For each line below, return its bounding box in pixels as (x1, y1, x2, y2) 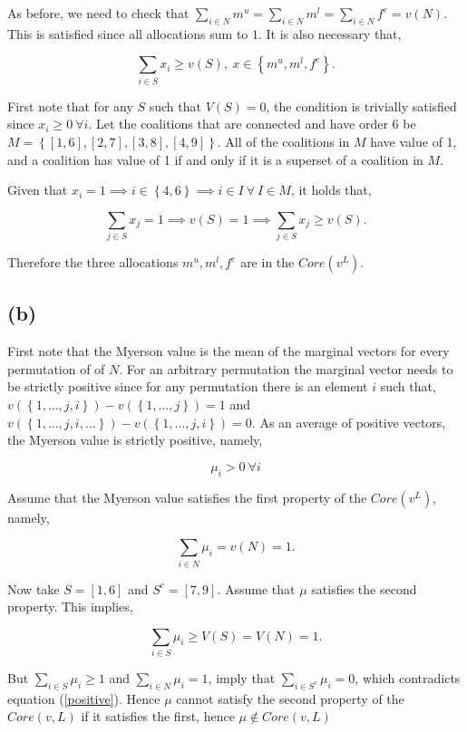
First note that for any (7, 96, 133, 115)
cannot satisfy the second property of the (176, 689, 404, 708)
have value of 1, (370, 131, 457, 150)
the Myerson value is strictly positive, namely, (7, 430, 263, 449)
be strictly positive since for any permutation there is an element (7, 377, 368, 396)
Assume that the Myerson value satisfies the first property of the (7, 487, 367, 506)
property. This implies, (7, 597, 133, 616)
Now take (7, 579, 60, 598)
